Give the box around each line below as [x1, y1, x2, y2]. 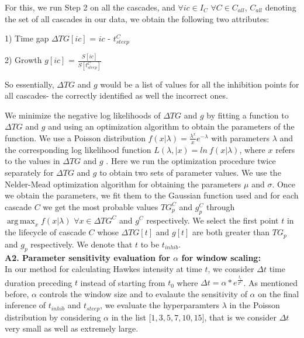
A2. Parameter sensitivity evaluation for [5, 251, 170, 263]
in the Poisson [229, 299, 280, 311]
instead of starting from [80, 276, 165, 288]
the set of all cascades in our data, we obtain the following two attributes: [5, 12, 270, 25]
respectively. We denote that [30, 238, 133, 250]
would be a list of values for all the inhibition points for [100, 78, 299, 90]
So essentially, [5, 78, 54, 90]
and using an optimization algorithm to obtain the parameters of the [48, 120, 295, 133]
